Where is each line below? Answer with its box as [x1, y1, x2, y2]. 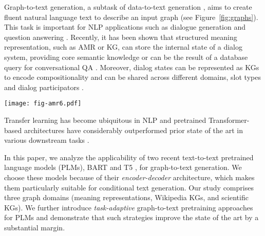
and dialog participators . [4, 81, 84, 92]
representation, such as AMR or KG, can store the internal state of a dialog [4, 41, 243, 52]
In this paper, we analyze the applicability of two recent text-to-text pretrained [4, 152, 254, 162]
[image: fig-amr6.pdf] [4, 100, 82, 108]
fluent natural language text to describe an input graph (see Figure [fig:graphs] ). [4, 11, 258, 22]
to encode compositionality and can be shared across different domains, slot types [4, 72, 261, 82]
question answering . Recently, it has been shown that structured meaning [4, 31, 237, 42]
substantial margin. [4, 222, 65, 232]
